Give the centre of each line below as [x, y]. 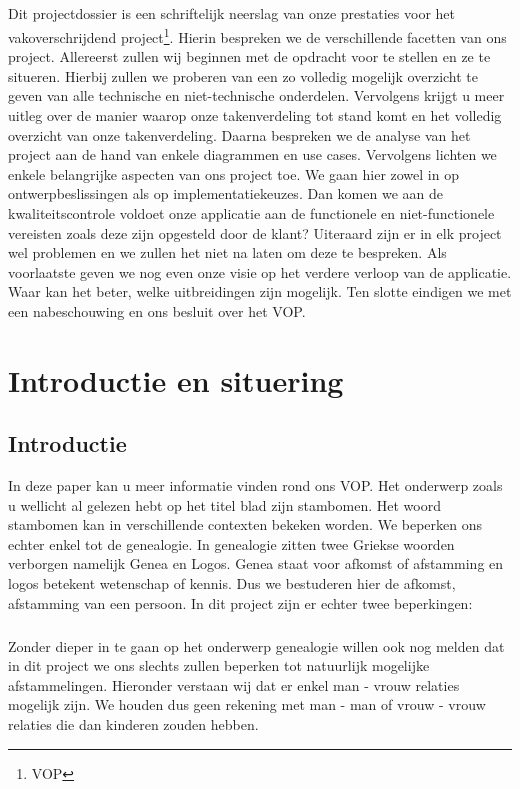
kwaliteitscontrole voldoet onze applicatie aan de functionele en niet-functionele [251, 212]
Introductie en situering [176, 379]
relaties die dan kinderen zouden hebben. [133, 724]
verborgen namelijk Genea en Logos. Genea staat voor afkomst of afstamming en [256, 563]
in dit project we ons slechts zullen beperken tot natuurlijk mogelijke [219, 665]
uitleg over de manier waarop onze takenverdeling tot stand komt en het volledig [255, 115]
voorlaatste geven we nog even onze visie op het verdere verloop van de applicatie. [260, 271]
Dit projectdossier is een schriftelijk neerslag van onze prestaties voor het [231, 13]
